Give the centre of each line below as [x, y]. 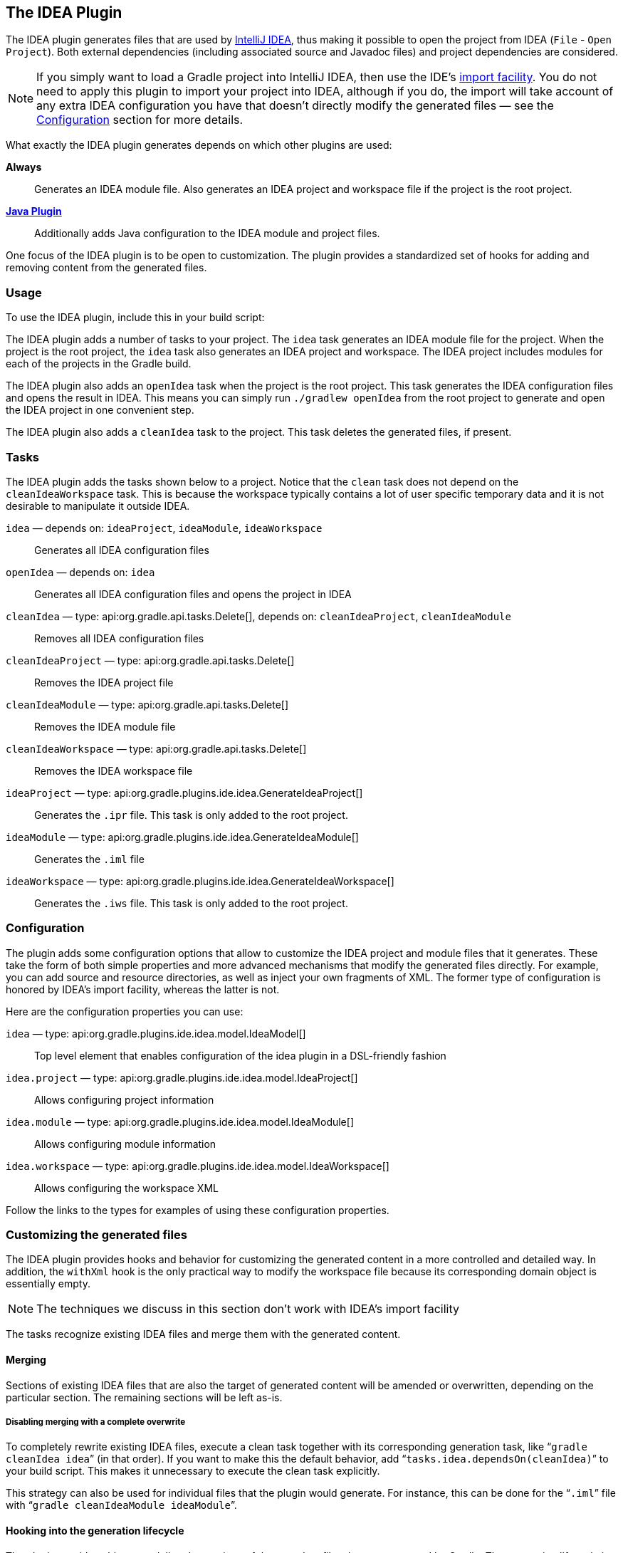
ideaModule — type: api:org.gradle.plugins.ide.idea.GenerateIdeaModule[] [182, 837]
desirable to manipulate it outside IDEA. [98, 506]
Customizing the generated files [96, 1235]
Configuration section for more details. [140, 120]
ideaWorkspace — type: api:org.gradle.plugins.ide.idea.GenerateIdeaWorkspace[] [200, 881]
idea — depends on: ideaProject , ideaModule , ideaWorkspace [164, 528]
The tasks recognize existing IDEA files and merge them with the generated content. [203, 1334]
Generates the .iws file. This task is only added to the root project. [191, 903]
